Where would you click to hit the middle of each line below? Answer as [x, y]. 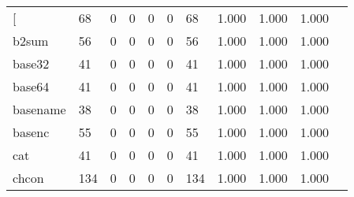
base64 [31, 86]
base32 [31, 63]
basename [39, 109]
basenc [31, 132]
